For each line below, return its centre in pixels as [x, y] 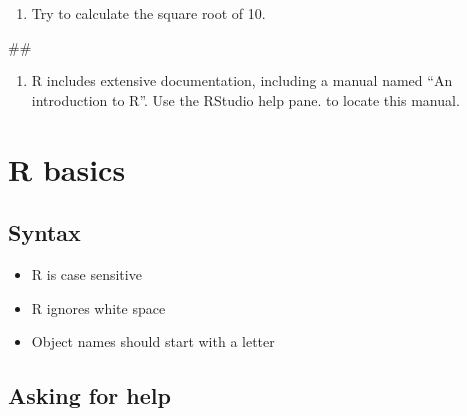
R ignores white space [98, 307]
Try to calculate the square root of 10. [148, 13]
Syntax [44, 232]
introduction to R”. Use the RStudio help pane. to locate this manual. [245, 99]
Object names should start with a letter [153, 341]
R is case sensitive [86, 273]
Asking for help [89, 395]
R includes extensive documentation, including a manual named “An [242, 80]
